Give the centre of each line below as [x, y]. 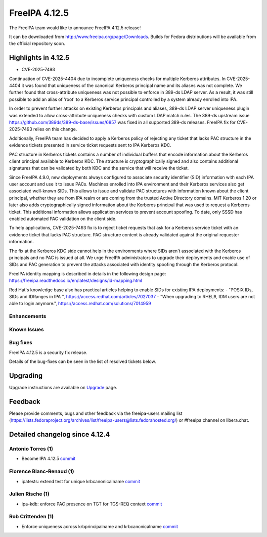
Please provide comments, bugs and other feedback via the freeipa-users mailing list [96, 413]
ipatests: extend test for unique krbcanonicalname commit [81, 481]
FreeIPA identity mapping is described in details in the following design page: [88, 273]
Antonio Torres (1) [31, 448]
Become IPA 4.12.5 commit [48, 459]
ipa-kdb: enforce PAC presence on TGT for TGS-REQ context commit [92, 504]
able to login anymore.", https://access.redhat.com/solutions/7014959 [80, 304]
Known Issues [26, 329]
